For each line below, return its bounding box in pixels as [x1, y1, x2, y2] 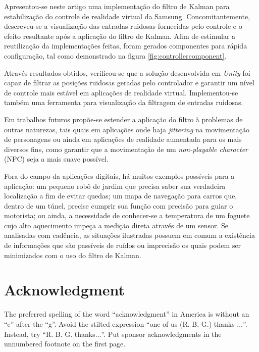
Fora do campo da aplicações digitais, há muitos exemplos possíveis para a [4, 170, 235, 181]
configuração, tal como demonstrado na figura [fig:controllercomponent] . [4, 50, 227, 61]
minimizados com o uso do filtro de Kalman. [4, 249, 141, 260]
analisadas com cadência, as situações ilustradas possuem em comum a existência [4, 230, 255, 240]
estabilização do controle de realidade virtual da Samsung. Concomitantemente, [4, 11, 250, 21]
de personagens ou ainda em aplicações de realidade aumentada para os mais [4, 134, 242, 144]
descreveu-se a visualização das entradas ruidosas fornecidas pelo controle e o [4, 21, 242, 31]
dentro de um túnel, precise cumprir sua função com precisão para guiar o [4, 200, 233, 211]
